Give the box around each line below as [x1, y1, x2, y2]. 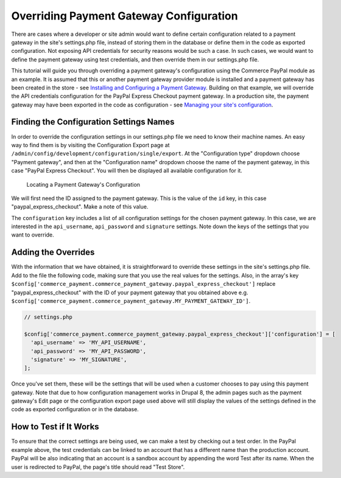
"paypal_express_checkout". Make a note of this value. [11, 203, 149, 210]
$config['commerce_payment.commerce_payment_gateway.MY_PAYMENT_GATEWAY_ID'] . [11, 297, 251, 304]
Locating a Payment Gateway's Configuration [26, 181, 140, 188]
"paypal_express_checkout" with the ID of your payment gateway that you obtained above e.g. [11, 289, 248, 296]
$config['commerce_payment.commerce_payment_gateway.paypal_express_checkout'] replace [11, 280, 276, 288]
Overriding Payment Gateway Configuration [11, 9, 238, 23]
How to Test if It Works [11, 421, 100, 432]
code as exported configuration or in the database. [11, 406, 139, 413]
